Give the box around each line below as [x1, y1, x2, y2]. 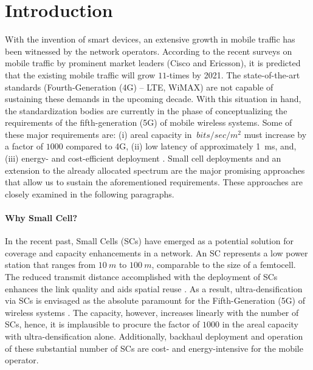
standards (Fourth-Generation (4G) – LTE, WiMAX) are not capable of [5, 80, 273, 93]
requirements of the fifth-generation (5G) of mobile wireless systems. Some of [5, 116, 292, 129]
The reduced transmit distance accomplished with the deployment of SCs [5, 270, 278, 283]
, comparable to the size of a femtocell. [151, 258, 296, 271]
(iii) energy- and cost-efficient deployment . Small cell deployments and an [5, 152, 281, 165]
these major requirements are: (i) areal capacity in [5, 128, 192, 140]
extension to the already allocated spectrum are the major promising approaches [5, 163, 305, 176]
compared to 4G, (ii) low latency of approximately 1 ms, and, [66, 140, 297, 152]
